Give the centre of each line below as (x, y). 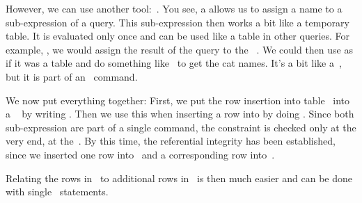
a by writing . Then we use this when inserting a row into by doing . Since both (180, 114)
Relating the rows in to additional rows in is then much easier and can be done (179, 178)
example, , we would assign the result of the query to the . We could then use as (179, 49)
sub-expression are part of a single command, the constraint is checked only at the (181, 127)
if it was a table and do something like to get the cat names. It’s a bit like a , (174, 63)
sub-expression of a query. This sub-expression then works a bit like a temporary (178, 22)
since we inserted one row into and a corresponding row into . (140, 154)
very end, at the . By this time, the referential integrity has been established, (171, 141)
